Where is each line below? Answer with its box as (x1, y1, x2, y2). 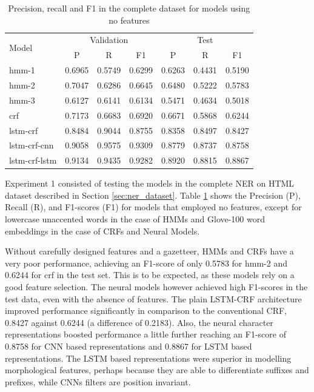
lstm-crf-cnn (9, 139, 54, 151)
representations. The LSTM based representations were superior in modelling (5, 351, 292, 364)
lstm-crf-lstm (9, 154, 57, 167)
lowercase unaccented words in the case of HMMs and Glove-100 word (5, 213, 266, 225)
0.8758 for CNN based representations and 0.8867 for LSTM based (5, 340, 252, 352)
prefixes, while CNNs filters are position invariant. (5, 375, 191, 388)
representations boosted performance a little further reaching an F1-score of (5, 328, 286, 341)
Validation (90, 33, 129, 46)
